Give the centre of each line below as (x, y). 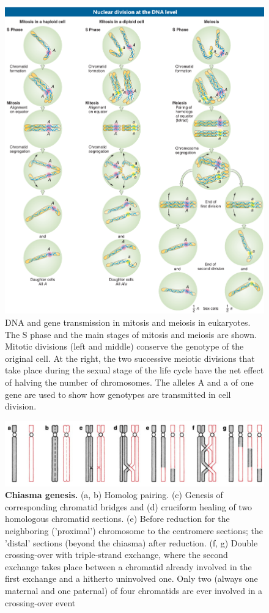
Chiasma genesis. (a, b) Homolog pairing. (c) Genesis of (114, 495)
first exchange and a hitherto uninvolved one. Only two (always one (131, 578)
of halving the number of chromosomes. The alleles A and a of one (129, 382)
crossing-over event (40, 602)
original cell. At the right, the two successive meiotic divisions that (130, 358)
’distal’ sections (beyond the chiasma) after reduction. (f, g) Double (131, 542)
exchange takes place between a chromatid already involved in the (128, 566)
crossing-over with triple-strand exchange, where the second (116, 555)
